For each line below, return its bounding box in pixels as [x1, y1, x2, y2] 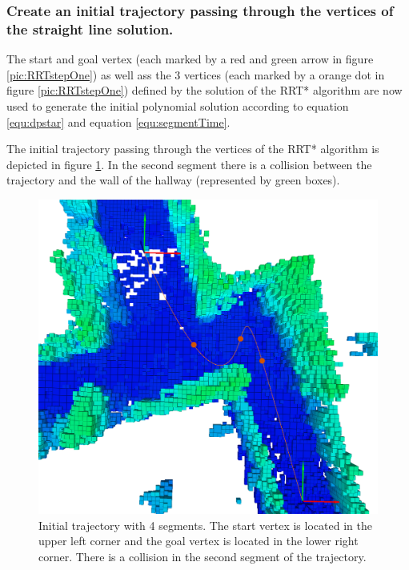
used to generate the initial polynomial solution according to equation [6, 97, 349, 114]
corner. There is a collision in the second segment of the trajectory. [38, 548, 367, 564]
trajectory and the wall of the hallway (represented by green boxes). [6, 172, 340, 188]
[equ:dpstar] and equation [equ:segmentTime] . [6, 113, 231, 130]
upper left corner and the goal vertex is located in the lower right [38, 532, 359, 549]
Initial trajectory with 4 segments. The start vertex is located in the [38, 516, 372, 533]
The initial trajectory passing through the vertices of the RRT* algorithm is [6, 140, 379, 157]
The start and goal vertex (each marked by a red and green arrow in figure [6, 51, 374, 67]
